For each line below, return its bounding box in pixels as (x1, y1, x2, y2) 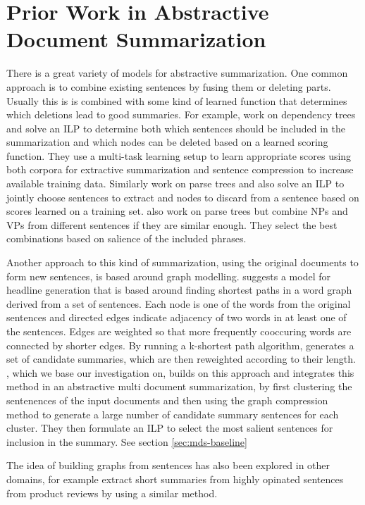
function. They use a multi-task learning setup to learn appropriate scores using (6, 148, 352, 163)
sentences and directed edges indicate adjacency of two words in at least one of (6, 310, 347, 325)
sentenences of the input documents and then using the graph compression (6, 392, 328, 407)
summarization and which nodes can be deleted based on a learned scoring (6, 135, 328, 149)
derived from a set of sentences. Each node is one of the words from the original (6, 296, 351, 311)
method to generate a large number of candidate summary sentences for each (6, 406, 339, 421)
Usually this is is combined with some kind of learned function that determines (6, 93, 347, 108)
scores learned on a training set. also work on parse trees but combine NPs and (6, 204, 348, 218)
